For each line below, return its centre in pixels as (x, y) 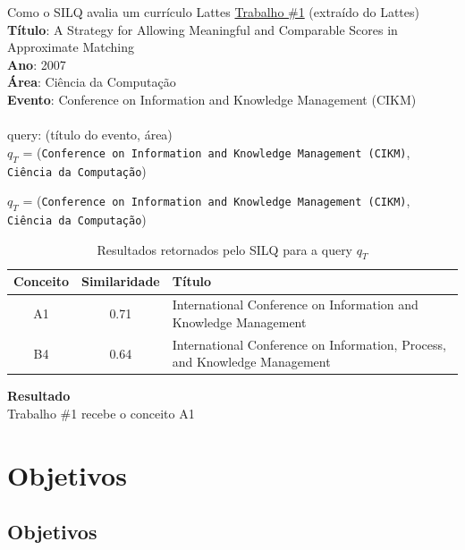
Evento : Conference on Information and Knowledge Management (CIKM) (212, 99)
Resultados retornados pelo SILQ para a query (225, 249)
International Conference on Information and (295, 305)
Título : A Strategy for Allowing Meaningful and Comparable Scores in (203, 29)
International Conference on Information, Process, (309, 344)
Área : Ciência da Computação (92, 82)
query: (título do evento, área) (90, 135)
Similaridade (120, 281)
